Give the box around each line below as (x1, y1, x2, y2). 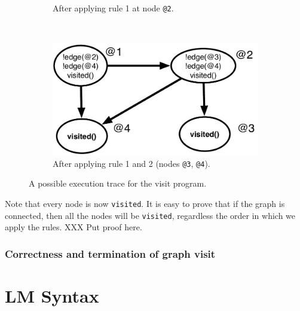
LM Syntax (5, 283, 99, 307)
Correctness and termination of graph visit (5, 246, 216, 261)
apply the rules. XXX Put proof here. (5, 221, 142, 233)
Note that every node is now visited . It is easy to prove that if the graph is (5, 197, 285, 209)
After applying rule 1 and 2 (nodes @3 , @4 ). (53, 157, 210, 169)
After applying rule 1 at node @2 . (53, 2, 174, 14)
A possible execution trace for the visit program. (29, 177, 207, 190)
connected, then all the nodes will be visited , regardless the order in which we (5, 209, 296, 221)
